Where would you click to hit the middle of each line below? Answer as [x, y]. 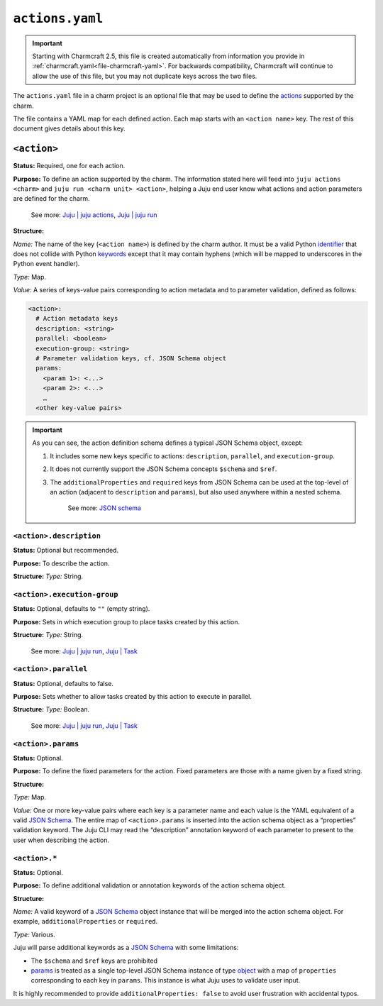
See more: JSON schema [105, 508]
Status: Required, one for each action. [69, 166]
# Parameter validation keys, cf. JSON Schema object [131, 359]
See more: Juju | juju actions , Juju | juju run [94, 215]
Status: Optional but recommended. [66, 551]
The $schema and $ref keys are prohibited [94, 961]
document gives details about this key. [69, 128]
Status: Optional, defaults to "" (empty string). [82, 609]
